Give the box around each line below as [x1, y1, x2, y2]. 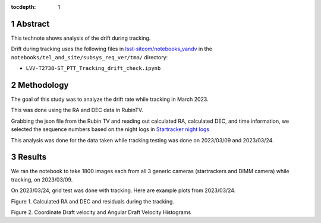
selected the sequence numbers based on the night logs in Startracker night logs [11, 126, 210, 133]
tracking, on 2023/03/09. [11, 176, 73, 183]
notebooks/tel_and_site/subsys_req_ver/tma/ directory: [11, 53, 168, 60]
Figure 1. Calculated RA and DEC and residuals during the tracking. [11, 197, 175, 205]
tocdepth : [11, 4, 36, 10]
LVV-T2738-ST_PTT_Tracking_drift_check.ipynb [26, 65, 161, 72]
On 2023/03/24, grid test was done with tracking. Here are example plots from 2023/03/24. [11, 187, 236, 194]
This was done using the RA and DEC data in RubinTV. [11, 107, 144, 114]
